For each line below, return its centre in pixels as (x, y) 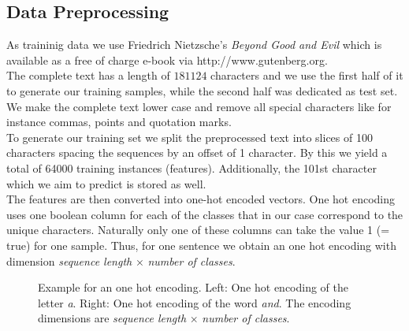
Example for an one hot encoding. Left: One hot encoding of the (193, 287)
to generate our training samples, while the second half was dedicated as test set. (202, 90)
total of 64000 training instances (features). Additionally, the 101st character (191, 167)
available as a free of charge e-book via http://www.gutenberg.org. (167, 60)
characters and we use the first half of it (307, 75)
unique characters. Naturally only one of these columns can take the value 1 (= (198, 230)
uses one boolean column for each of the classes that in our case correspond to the (205, 214)
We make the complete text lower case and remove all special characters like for (199, 106)
